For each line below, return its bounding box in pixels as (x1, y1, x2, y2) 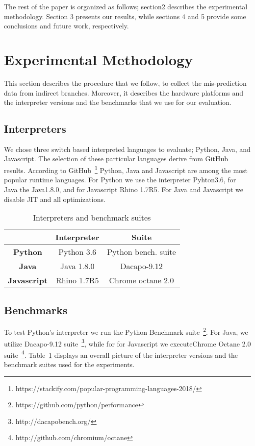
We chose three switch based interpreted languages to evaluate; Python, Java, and (4, 144, 251, 154)
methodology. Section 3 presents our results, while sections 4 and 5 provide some (4, 11, 246, 21)
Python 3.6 (58, 246, 97, 258)
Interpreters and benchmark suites (33, 212, 151, 223)
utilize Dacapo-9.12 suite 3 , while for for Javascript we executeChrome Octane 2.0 (4, 337, 251, 348)
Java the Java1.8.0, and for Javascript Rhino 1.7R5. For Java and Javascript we (4, 184, 243, 194)
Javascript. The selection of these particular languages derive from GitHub (4, 153, 228, 164)
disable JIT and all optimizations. (4, 194, 105, 204)
